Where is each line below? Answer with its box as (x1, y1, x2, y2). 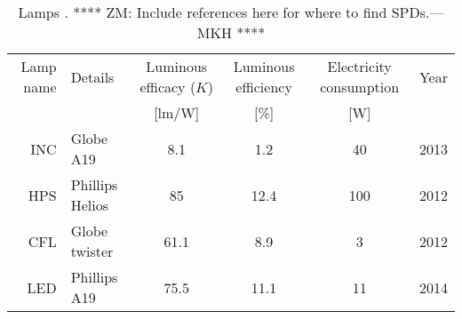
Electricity (327, 56, 392, 76)
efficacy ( (139, 76, 196, 97)
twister (70, 241, 114, 261)
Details (70, 66, 115, 87)
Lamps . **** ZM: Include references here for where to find (18, 2, 387, 22)
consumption (320, 76, 400, 97)
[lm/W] (154, 102, 200, 123)
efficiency (235, 76, 292, 97)
